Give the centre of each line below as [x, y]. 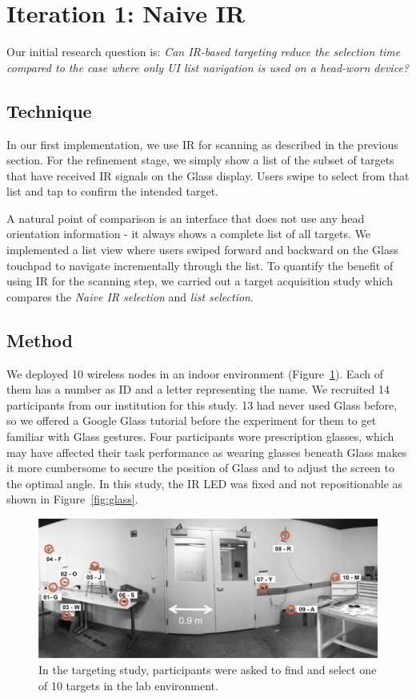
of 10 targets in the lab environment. [128, 685]
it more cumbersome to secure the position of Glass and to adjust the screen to [200, 468]
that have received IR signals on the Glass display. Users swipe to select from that [208, 175]
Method [40, 339]
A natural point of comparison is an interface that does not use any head [186, 218]
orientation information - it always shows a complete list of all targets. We [189, 234]
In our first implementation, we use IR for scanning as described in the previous [202, 144]
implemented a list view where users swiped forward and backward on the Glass [202, 250]
